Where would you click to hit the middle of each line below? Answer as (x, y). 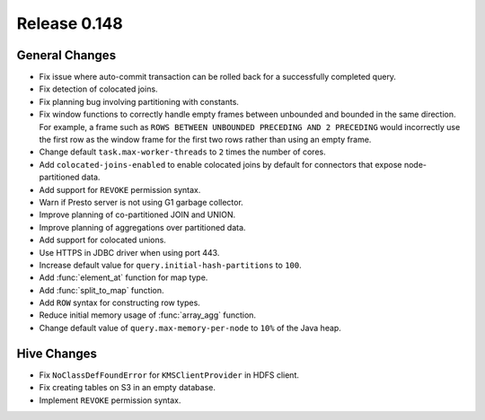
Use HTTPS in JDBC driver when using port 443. (129, 252)
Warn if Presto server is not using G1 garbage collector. (141, 202)
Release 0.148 (70, 23)
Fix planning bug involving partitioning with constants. (139, 101)
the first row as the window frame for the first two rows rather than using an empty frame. (205, 140)
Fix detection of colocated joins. (98, 89)
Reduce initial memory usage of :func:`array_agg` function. (147, 315)
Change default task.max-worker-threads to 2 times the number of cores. (183, 152)
